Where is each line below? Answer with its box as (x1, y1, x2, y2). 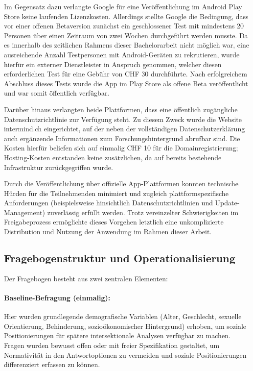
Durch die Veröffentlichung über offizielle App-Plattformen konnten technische (4, 178, 238, 189)
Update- (215, 198, 240, 208)
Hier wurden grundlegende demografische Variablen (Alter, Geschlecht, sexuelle (4, 311, 242, 322)
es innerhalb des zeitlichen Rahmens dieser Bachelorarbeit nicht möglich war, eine (4, 40, 249, 50)
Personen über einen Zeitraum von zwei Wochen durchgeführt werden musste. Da (4, 30, 248, 40)
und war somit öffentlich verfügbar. (4, 88, 110, 98)
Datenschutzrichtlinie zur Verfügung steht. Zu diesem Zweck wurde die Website (4, 114, 242, 124)
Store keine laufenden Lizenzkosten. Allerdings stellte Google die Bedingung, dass (4, 11, 249, 21)
